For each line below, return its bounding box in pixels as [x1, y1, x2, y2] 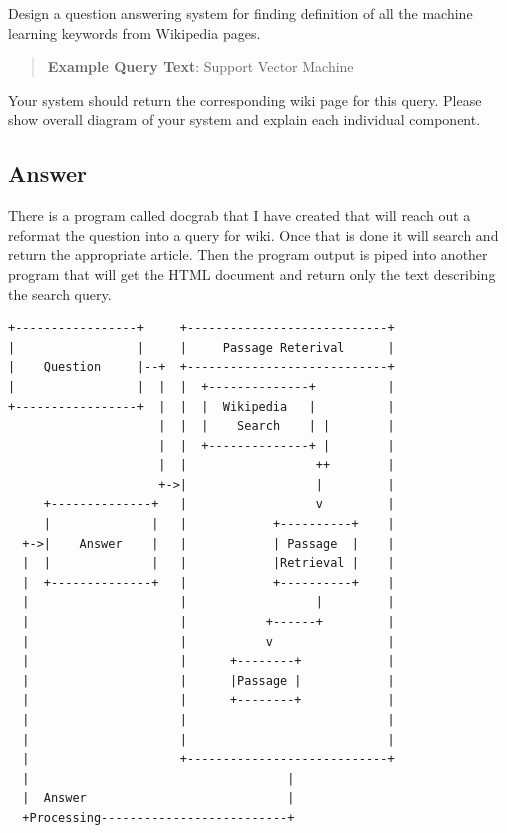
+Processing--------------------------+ [22, 810, 295, 825]
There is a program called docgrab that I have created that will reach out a [8, 205, 471, 226]
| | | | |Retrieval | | [22, 556, 395, 571]
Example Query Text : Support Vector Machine [47, 56, 354, 77]
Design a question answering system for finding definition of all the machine [8, 3, 473, 23]
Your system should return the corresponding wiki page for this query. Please [8, 89, 482, 110]
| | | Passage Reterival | [8, 340, 395, 355]
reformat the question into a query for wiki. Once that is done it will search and [8, 224, 499, 245]
